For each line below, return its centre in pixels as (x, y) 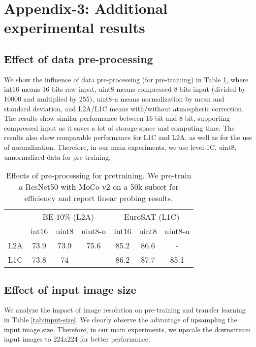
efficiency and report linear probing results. (99, 198)
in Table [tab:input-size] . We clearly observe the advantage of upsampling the (121, 319)
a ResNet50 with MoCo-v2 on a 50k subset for (99, 187)
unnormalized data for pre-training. (57, 156)
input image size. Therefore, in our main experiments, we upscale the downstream (128, 329)
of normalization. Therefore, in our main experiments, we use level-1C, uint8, (120, 147)
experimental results (75, 27)
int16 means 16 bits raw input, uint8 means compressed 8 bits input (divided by (125, 89)
